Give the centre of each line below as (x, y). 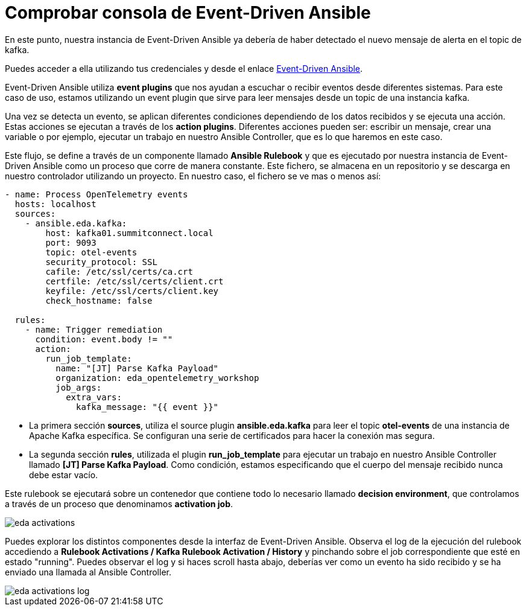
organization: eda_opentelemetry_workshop (157, 378)
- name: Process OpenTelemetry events (97, 194)
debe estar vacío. (64, 475)
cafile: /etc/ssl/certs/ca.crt (119, 271)
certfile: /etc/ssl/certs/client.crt (135, 281)
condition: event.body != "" (104, 339)
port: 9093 (71, 242)
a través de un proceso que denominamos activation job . (119, 504)
